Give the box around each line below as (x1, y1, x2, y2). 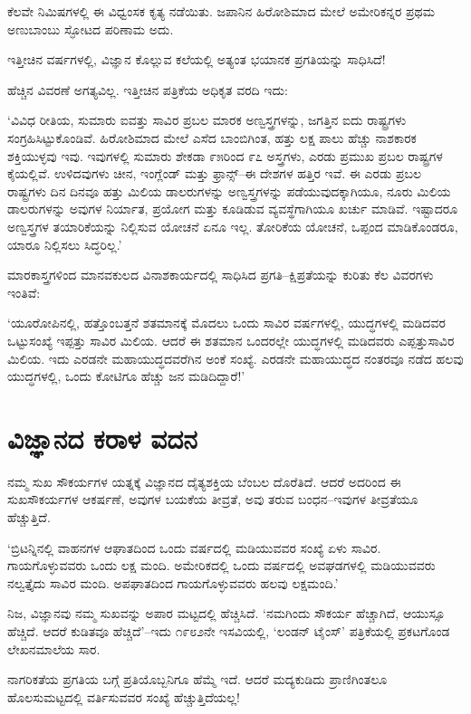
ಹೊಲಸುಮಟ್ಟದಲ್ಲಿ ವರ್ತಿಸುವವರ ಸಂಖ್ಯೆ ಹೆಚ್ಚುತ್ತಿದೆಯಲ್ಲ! (7, 687, 240, 706)
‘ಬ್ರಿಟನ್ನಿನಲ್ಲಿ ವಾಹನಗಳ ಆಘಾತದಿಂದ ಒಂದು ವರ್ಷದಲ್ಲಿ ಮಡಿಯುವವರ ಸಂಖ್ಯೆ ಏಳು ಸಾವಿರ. (7, 538, 381, 557)
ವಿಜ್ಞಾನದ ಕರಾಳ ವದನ (7, 419, 197, 456)
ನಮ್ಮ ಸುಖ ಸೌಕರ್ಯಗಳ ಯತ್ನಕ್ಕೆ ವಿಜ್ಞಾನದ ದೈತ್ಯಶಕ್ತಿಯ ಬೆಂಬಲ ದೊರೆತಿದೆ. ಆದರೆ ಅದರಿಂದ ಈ (7, 471, 401, 490)
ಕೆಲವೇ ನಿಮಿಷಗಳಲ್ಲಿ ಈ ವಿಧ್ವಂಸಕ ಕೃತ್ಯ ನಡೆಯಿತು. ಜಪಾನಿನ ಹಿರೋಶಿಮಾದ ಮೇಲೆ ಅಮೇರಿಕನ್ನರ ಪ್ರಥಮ (7, 2, 435, 20)
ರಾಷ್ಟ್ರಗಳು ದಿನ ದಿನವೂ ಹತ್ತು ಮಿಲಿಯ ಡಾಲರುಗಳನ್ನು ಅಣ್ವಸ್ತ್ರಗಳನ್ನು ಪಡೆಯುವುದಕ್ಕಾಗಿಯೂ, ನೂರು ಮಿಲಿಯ (7, 181, 451, 200)
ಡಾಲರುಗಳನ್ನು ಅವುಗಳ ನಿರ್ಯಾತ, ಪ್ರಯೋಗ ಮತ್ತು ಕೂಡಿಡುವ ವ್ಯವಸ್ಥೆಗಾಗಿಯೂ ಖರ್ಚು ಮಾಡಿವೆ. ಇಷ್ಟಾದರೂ (7, 199, 458, 218)
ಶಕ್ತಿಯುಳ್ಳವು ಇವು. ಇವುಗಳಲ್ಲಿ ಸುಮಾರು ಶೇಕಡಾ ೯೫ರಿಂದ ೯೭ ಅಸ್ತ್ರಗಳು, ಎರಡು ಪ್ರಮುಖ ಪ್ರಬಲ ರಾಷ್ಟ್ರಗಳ (7, 146, 443, 165)
